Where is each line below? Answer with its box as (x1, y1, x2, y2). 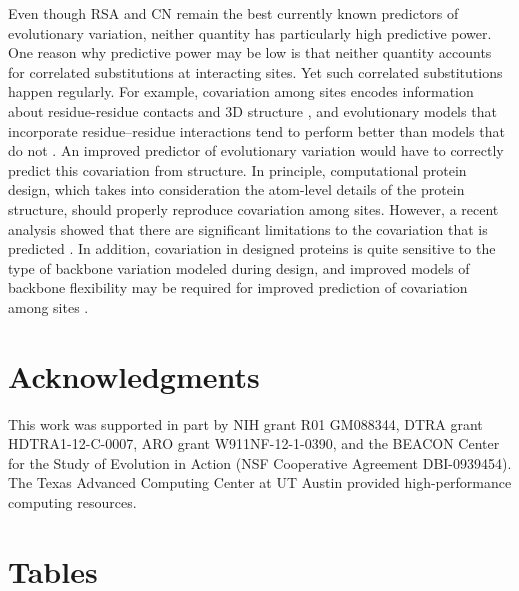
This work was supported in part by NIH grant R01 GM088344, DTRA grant (8, 413, 483, 434)
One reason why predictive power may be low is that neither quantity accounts (8, 42, 492, 63)
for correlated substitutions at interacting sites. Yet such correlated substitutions (8, 61, 503, 82)
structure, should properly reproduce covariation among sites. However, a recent (8, 198, 499, 219)
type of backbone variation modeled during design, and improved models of (8, 257, 470, 278)
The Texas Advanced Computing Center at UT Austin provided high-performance (8, 472, 512, 493)
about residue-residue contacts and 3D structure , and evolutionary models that (8, 100, 497, 121)
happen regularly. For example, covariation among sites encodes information (8, 81, 474, 102)
